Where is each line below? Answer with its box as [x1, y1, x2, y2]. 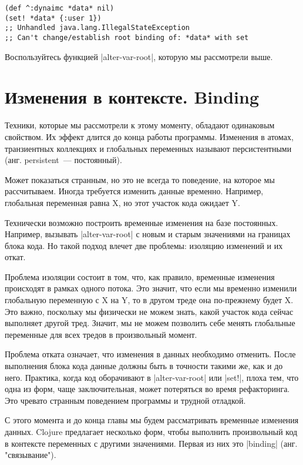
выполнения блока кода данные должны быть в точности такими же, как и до [5, 360, 283, 372]
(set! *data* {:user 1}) [5, 14, 102, 22]
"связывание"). [5, 449, 56, 461]
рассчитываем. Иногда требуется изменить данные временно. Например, [5, 185, 264, 197]
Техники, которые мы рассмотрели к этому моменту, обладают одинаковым [5, 119, 275, 131]
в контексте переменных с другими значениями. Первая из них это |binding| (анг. [5, 437, 298, 449]
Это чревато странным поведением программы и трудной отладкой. [5, 394, 246, 406]
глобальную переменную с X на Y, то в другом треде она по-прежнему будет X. [5, 294, 294, 306]
